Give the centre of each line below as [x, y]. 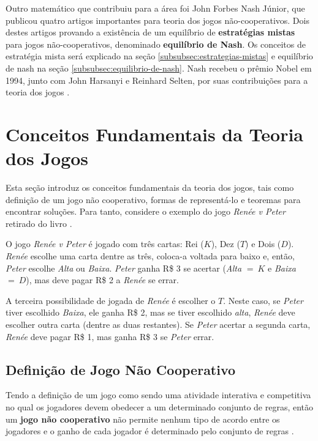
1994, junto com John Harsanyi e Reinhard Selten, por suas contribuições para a [157, 80]
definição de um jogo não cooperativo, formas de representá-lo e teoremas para [153, 199]
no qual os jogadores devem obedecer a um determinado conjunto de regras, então [160, 406]
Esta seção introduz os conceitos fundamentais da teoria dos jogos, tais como [150, 187]
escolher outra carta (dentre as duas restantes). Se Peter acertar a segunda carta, [158, 324]
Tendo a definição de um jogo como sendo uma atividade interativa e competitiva [158, 395]
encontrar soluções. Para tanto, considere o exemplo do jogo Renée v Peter [146, 211]
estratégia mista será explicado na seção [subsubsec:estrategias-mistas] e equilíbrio [159, 56]
